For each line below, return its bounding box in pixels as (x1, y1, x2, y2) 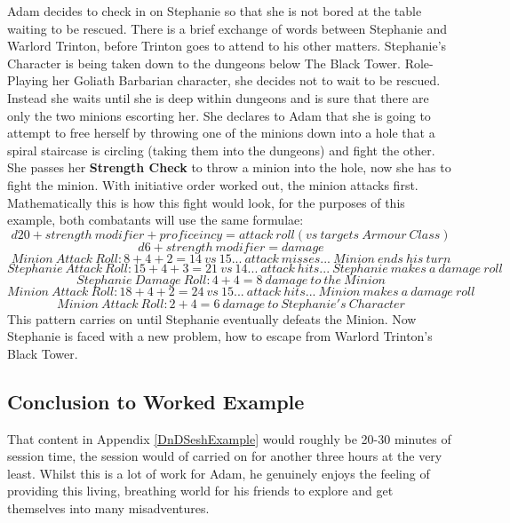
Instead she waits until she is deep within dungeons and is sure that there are (7, 88, 429, 107)
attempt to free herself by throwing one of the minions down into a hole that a (7, 123, 435, 142)
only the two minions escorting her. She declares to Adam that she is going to (7, 106, 431, 124)
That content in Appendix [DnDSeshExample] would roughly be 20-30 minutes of (7, 429, 451, 448)
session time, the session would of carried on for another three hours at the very (7, 447, 442, 465)
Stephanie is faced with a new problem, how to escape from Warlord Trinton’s (7, 327, 433, 345)
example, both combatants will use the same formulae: (7, 210, 304, 229)
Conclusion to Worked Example (7, 387, 305, 415)
